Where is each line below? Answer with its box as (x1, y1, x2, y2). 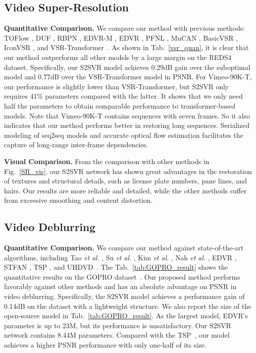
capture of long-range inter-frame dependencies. (4, 139, 149, 150)
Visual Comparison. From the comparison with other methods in (4, 156, 209, 166)
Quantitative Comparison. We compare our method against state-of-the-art (4, 242, 244, 253)
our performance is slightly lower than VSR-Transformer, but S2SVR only (4, 81, 229, 91)
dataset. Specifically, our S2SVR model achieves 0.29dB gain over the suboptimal (4, 61, 251, 72)
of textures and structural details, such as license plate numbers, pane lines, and (4, 176, 247, 186)
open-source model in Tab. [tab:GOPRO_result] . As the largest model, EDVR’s (4, 310, 248, 321)
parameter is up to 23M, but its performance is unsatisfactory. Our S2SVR (4, 320, 231, 330)
